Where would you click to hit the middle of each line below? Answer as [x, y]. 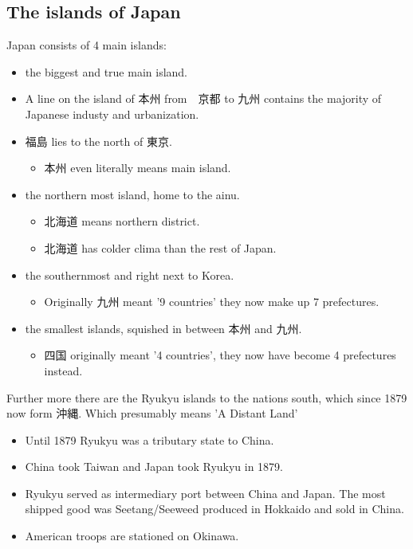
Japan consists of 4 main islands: [87, 45]
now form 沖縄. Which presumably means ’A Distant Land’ [152, 413]
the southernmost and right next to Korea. [130, 274]
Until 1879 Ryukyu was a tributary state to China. [149, 439]
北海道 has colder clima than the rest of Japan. [160, 247]
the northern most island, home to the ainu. [132, 194]
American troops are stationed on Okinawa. [132, 536]
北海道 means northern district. [122, 221]
